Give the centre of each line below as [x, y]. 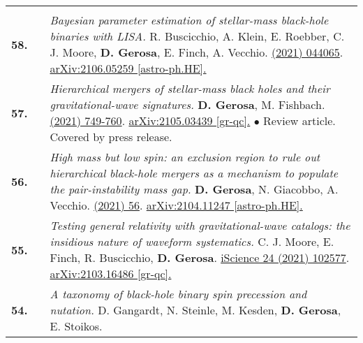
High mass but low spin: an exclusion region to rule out [185, 157]
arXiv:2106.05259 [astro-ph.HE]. [128, 68]
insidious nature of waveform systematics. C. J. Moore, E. [192, 241]
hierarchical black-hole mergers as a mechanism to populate [194, 173]
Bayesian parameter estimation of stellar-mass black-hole [189, 20]
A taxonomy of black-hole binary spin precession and [178, 294]
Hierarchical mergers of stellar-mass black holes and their [190, 88]
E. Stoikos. [76, 326]
